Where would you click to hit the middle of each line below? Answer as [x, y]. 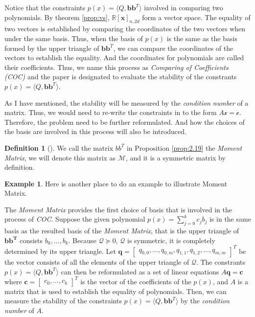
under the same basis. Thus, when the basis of [74, 38]
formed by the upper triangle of [52, 48]
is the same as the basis [202, 38]
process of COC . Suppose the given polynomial [75, 219]
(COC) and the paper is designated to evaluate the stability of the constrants [121, 77]
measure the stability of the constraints [63, 301]
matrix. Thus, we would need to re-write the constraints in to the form [111, 112]
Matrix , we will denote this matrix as [60, 157]
